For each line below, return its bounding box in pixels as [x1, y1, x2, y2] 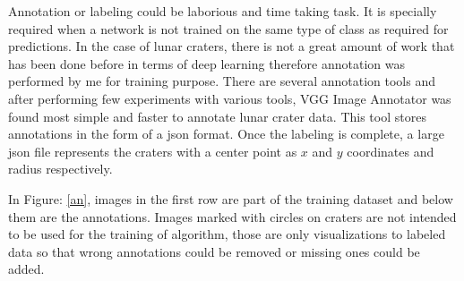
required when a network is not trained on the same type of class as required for [8, 19, 449, 38]
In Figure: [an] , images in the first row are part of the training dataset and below [8, 189, 453, 208]
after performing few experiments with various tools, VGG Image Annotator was [8, 89, 451, 107]
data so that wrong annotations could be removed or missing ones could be [8, 242, 420, 260]
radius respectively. [8, 159, 113, 178]
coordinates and [347, 141, 434, 160]
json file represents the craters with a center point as [8, 141, 297, 160]
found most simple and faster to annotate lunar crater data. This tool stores [8, 106, 426, 125]
